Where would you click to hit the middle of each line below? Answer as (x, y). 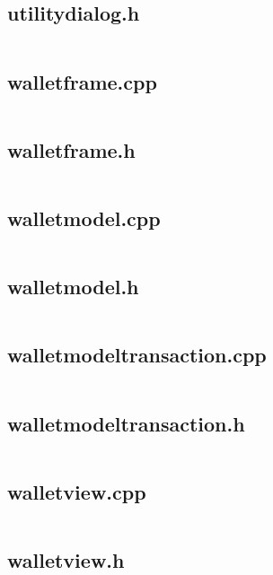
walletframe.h (71, 149)
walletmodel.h (73, 287)
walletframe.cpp (82, 81)
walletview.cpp (77, 491)
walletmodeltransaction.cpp (137, 355)
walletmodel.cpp (84, 218)
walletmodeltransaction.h (126, 423)
